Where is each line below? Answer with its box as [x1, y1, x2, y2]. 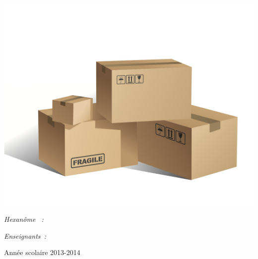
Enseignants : [4, 230, 46, 241]
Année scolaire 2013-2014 [4, 247, 80, 258]
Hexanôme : [4, 214, 44, 224]
